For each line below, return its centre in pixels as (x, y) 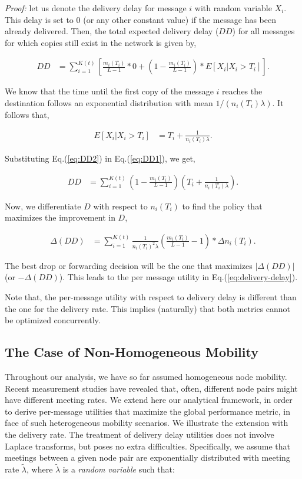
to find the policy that (222, 206)
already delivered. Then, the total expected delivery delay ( (112, 31)
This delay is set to (39, 19)
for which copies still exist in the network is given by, (101, 42)
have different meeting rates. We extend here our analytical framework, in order (149, 400)
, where (39, 469)
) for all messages (263, 31)
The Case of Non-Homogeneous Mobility (132, 352)
